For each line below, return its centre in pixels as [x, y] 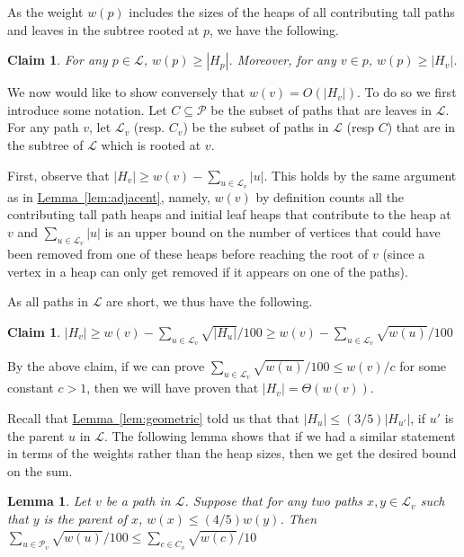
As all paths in [48, 301]
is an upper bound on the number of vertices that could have [272, 231]
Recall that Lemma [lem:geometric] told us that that [153, 417]
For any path [43, 127]
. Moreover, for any [282, 60]
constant [31, 388]
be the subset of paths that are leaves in [321, 109]
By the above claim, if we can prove [106, 366]
